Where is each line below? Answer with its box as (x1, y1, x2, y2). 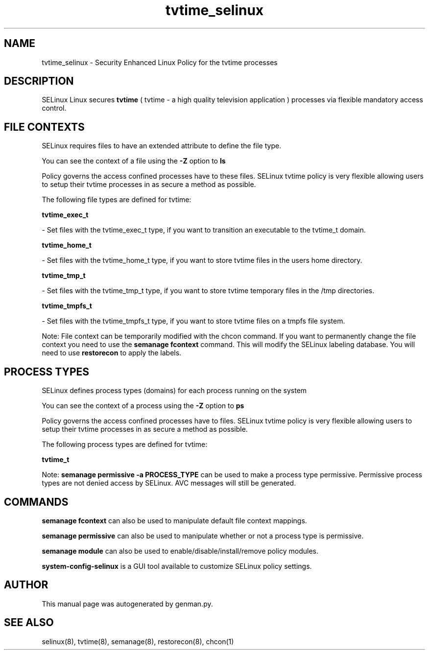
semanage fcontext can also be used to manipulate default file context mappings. (42, 516, 307, 525)
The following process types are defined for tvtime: (42, 440, 208, 449)
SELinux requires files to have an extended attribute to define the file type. (42, 141, 282, 150)
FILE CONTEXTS (4, 120, 85, 133)
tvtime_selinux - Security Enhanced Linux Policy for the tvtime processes (42, 58, 278, 67)
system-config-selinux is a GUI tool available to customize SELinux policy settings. (42, 561, 312, 570)
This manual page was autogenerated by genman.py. (42, 599, 213, 608)
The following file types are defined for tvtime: (42, 195, 191, 204)
